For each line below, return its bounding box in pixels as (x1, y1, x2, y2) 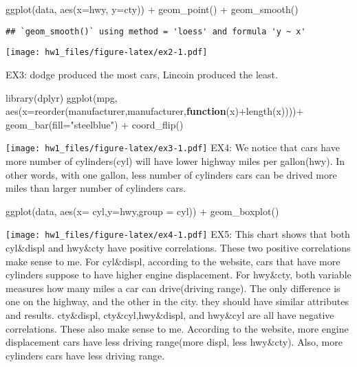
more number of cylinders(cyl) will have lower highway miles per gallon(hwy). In (6, 153, 345, 168)
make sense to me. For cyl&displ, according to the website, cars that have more (6, 254, 340, 268)
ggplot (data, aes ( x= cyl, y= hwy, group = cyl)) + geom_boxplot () (6, 203, 279, 218)
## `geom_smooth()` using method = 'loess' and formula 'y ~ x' (6, 26, 306, 36)
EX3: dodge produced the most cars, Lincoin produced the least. (6, 67, 278, 81)
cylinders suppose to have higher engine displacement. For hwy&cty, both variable (6, 267, 351, 282)
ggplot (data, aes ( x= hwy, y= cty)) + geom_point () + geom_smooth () (6, 2, 299, 16)
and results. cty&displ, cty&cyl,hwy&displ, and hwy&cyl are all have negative (6, 307, 334, 322)
